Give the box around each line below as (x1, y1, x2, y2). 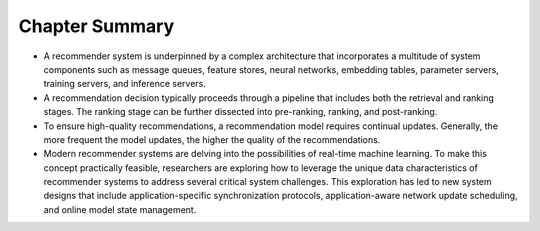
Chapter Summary (18, 15, 175, 37)
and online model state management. (43, 203, 197, 215)
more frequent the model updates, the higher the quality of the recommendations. (43, 133, 381, 145)
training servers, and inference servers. (43, 78, 207, 90)
